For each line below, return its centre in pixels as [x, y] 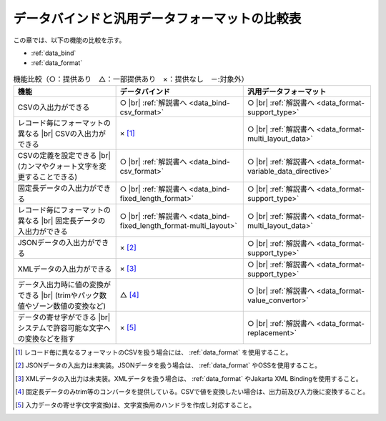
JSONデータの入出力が [56, 243]
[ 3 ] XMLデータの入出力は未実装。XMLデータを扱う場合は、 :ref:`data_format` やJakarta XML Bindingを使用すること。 [189, 378]
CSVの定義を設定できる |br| [64, 156]
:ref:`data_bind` [54, 53]
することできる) [51, 177]
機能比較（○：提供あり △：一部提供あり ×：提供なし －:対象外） [131, 79]
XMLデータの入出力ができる [65, 269]
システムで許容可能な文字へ [64, 328]
